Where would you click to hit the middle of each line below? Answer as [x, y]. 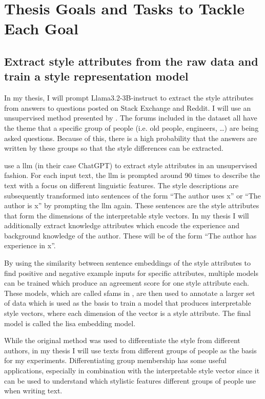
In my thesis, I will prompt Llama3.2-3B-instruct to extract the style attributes [129, 98]
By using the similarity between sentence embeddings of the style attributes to [127, 263]
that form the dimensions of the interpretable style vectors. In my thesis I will [127, 215]
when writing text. [33, 391]
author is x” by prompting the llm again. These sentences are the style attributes [132, 205]
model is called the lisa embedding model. [70, 323]
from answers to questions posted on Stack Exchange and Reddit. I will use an [128, 107]
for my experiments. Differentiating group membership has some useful [115, 360]
